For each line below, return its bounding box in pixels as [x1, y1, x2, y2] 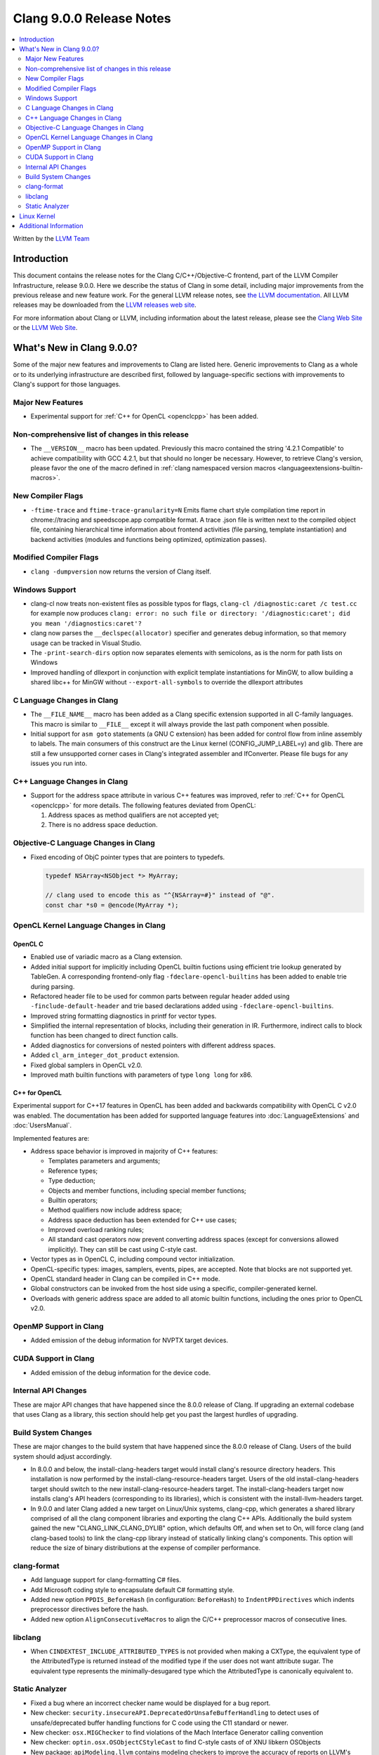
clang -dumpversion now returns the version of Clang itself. [30, 567, 211, 576]
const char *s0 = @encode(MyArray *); [45, 901, 179, 909]
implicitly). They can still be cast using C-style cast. [48, 1245, 198, 1253]
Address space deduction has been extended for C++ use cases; [48, 1215, 237, 1224]
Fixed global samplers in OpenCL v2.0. [30, 1061, 143, 1069]
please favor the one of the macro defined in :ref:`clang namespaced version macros [30, 463, 277, 472]
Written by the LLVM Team [13, 234, 91, 243]
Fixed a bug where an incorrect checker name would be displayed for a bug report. [30, 1699, 271, 1707]
